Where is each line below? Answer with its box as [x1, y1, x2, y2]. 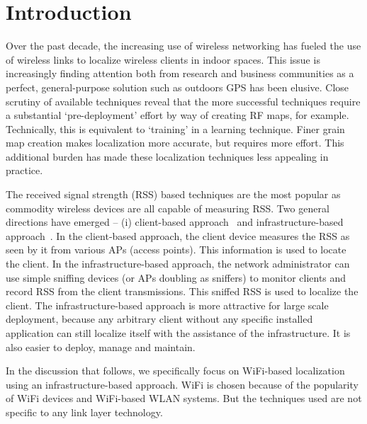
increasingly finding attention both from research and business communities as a [6, 66, 354, 81]
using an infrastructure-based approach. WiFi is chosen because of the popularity [6, 377, 358, 391]
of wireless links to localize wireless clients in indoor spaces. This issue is [6, 52, 320, 67]
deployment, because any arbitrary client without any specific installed [6, 311, 313, 326]
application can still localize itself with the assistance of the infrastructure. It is [6, 326, 351, 340]
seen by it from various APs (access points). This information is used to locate [6, 242, 346, 257]
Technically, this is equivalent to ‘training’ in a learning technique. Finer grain [6, 121, 345, 136]
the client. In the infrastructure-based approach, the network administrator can [6, 256, 350, 271]
